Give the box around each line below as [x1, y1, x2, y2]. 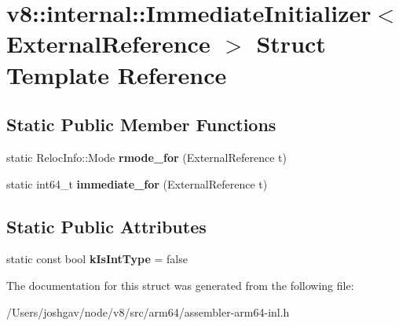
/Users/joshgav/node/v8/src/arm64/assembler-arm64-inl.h [6, 303, 290, 320]
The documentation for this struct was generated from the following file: [6, 277, 354, 293]
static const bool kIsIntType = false [6, 251, 188, 267]
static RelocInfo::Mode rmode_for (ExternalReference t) [6, 148, 287, 165]
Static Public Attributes [6, 214, 207, 238]
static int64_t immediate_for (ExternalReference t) [6, 175, 268, 192]
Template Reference [6, 58, 227, 90]
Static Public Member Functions [6, 112, 276, 137]
